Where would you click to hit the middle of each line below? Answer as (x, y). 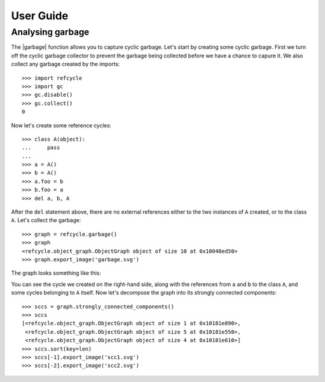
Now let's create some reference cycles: (61, 125)
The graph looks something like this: (56, 273)
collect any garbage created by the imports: (66, 64)
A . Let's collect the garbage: (46, 220)
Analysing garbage (50, 32)
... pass (41, 148)
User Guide (40, 16)
